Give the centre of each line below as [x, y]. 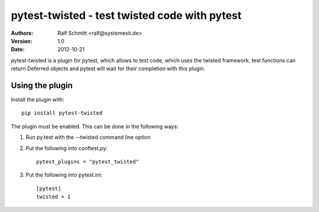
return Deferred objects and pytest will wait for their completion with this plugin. [108, 69]
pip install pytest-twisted [62, 113]
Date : [18, 50]
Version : [22, 41]
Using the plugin [42, 85]
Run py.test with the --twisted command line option [88, 137]
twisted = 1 [53, 197]
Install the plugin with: [38, 100]
